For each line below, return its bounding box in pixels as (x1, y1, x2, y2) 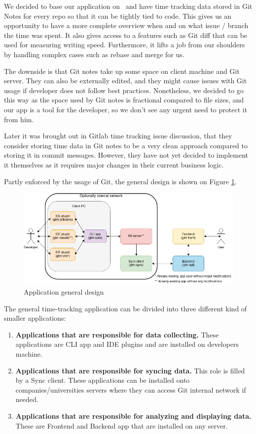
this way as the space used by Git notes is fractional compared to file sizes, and (4, 95, 244, 105)
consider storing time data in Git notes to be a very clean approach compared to (4, 140, 248, 150)
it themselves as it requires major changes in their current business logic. (4, 159, 224, 169)
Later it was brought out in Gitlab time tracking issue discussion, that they (4, 131, 232, 141)
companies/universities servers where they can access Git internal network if (15, 384, 246, 395)
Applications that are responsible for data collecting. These (15, 329, 219, 339)
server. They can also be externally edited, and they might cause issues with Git (4, 75, 247, 86)
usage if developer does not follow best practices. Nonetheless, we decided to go (4, 85, 244, 95)
